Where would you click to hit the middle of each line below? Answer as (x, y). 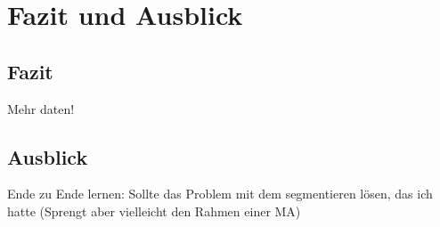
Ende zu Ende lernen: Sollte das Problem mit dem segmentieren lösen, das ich (220, 194)
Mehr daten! (41, 108)
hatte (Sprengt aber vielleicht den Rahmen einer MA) (154, 211)
